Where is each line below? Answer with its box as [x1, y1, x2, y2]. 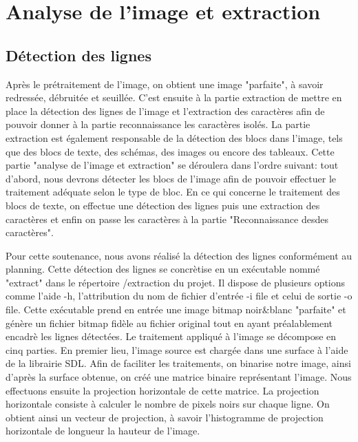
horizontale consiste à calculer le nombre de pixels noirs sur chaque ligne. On [6, 397, 330, 411]
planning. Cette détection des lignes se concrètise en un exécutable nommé [6, 262, 320, 276]
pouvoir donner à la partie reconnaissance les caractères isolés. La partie [6, 117, 310, 131]
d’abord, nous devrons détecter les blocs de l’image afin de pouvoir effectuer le [6, 171, 336, 185]
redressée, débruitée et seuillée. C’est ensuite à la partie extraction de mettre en [6, 90, 342, 105]
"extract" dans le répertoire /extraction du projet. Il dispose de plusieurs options [6, 275, 346, 289]
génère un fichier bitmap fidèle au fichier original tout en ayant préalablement [6, 315, 333, 330]
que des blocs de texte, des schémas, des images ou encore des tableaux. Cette [6, 144, 335, 158]
